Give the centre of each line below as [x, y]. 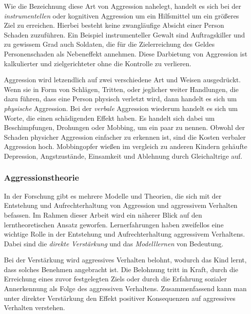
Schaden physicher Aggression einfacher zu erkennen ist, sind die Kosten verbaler [125, 137]
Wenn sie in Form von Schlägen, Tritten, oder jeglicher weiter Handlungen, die [121, 89]
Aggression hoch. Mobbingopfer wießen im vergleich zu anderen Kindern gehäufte [126, 146]
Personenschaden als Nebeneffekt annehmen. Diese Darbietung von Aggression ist [126, 53]
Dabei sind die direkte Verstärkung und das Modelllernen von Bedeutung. [114, 243]
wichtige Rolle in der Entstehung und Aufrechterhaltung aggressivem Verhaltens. [125, 234]
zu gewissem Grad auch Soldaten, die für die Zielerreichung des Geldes [109, 44]
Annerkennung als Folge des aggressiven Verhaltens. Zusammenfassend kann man [125, 288]
